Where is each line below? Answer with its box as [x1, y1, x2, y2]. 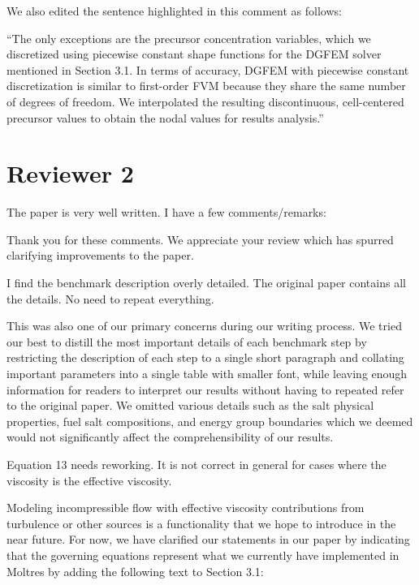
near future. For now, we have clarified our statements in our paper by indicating [6, 531, 410, 548]
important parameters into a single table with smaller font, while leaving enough [6, 365, 408, 382]
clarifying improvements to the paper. [6, 247, 194, 264]
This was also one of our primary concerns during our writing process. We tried [6, 317, 402, 334]
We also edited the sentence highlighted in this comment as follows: [6, 2, 342, 19]
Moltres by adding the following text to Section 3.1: [6, 562, 264, 579]
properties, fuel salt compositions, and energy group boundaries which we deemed [6, 412, 413, 429]
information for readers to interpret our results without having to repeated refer [6, 381, 404, 398]
